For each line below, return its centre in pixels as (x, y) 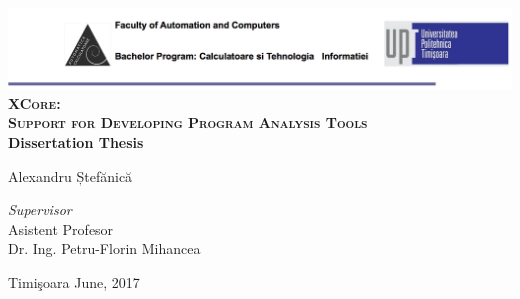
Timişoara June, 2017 (74, 281)
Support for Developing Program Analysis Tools (188, 122)
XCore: (34, 102)
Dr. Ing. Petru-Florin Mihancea (104, 248)
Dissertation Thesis (76, 141)
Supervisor (40, 209)
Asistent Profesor (61, 228)
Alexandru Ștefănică (70, 175)
